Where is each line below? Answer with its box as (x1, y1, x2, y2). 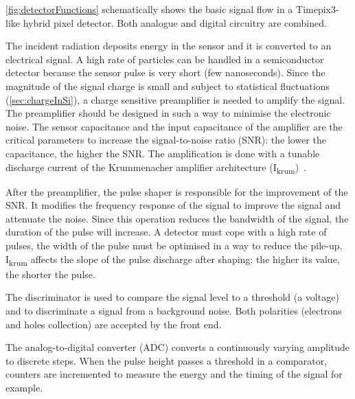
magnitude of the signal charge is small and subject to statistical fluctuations (5, 78, 330, 93)
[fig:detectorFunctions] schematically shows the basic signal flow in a (5, 2, 293, 16)
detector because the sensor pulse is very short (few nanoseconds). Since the (5, 65, 325, 80)
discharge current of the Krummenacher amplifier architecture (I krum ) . (5, 159, 306, 176)
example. (5, 380, 43, 394)
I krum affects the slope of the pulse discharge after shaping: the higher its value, (5, 251, 340, 268)
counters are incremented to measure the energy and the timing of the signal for (5, 367, 343, 381)
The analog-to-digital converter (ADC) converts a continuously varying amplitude (5, 340, 350, 354)
